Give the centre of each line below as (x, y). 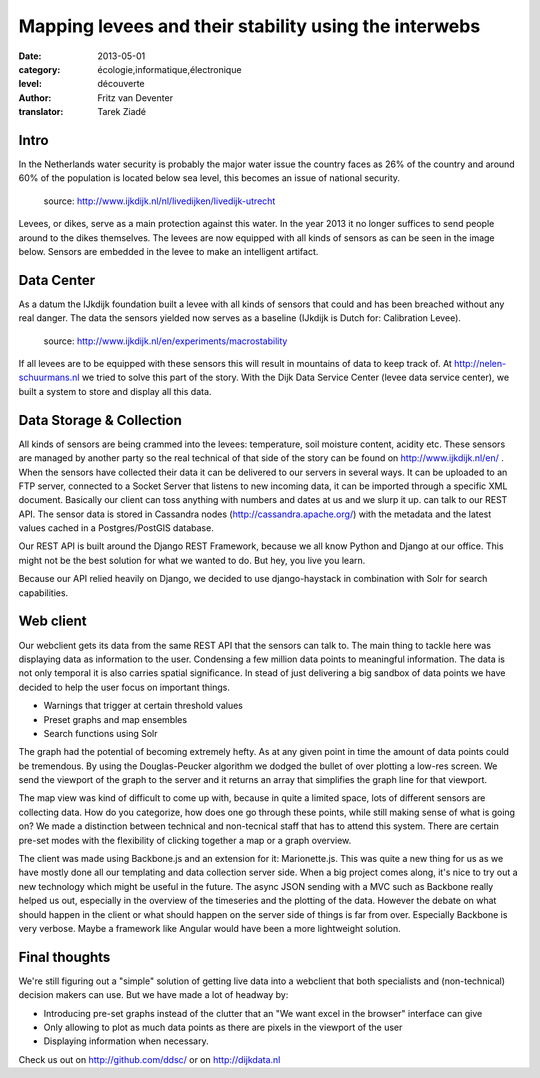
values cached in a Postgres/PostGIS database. (116, 528)
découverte (121, 84)
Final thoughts (64, 956)
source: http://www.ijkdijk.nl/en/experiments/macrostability (165, 341)
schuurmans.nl (49, 377)
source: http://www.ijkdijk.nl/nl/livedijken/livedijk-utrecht (159, 201)
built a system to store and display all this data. (115, 391)
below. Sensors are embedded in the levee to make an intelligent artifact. (168, 251)
